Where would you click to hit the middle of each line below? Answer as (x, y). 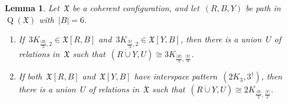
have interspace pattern (176, 76)
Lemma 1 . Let (32, 8)
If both (30, 76)
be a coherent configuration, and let (136, 8)
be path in (263, 8)
